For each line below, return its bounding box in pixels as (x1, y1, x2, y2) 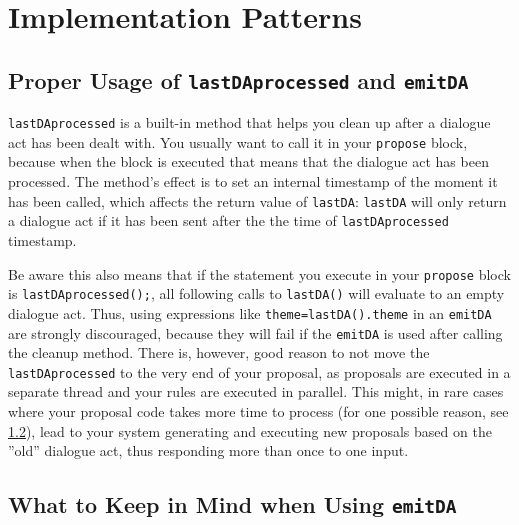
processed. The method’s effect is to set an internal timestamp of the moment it (8, 171, 498, 192)
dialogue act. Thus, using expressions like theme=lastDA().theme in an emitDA (8, 302, 492, 323)
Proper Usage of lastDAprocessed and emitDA (8, 64, 469, 95)
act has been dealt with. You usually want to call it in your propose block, (8, 131, 468, 152)
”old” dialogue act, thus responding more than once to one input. (8, 440, 409, 461)
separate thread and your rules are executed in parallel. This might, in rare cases (8, 381, 504, 402)
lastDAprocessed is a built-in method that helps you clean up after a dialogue (8, 112, 491, 133)
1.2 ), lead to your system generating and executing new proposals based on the (8, 420, 492, 441)
